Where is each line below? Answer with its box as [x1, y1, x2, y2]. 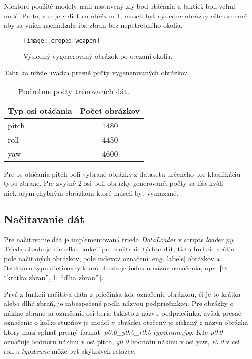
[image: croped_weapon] [23, 37, 100, 44]
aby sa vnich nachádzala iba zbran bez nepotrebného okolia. [4, 20, 183, 30]
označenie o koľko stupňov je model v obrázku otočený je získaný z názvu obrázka [4, 317, 248, 327]
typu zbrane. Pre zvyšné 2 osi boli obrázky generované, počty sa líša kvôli [4, 178, 223, 188]
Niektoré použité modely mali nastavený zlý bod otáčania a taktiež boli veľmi [4, 1, 235, 11]
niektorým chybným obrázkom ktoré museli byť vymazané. [4, 187, 179, 197]
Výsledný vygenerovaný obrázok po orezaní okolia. [23, 51, 173, 61]
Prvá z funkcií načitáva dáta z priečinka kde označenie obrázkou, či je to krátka [4, 288, 241, 299]
